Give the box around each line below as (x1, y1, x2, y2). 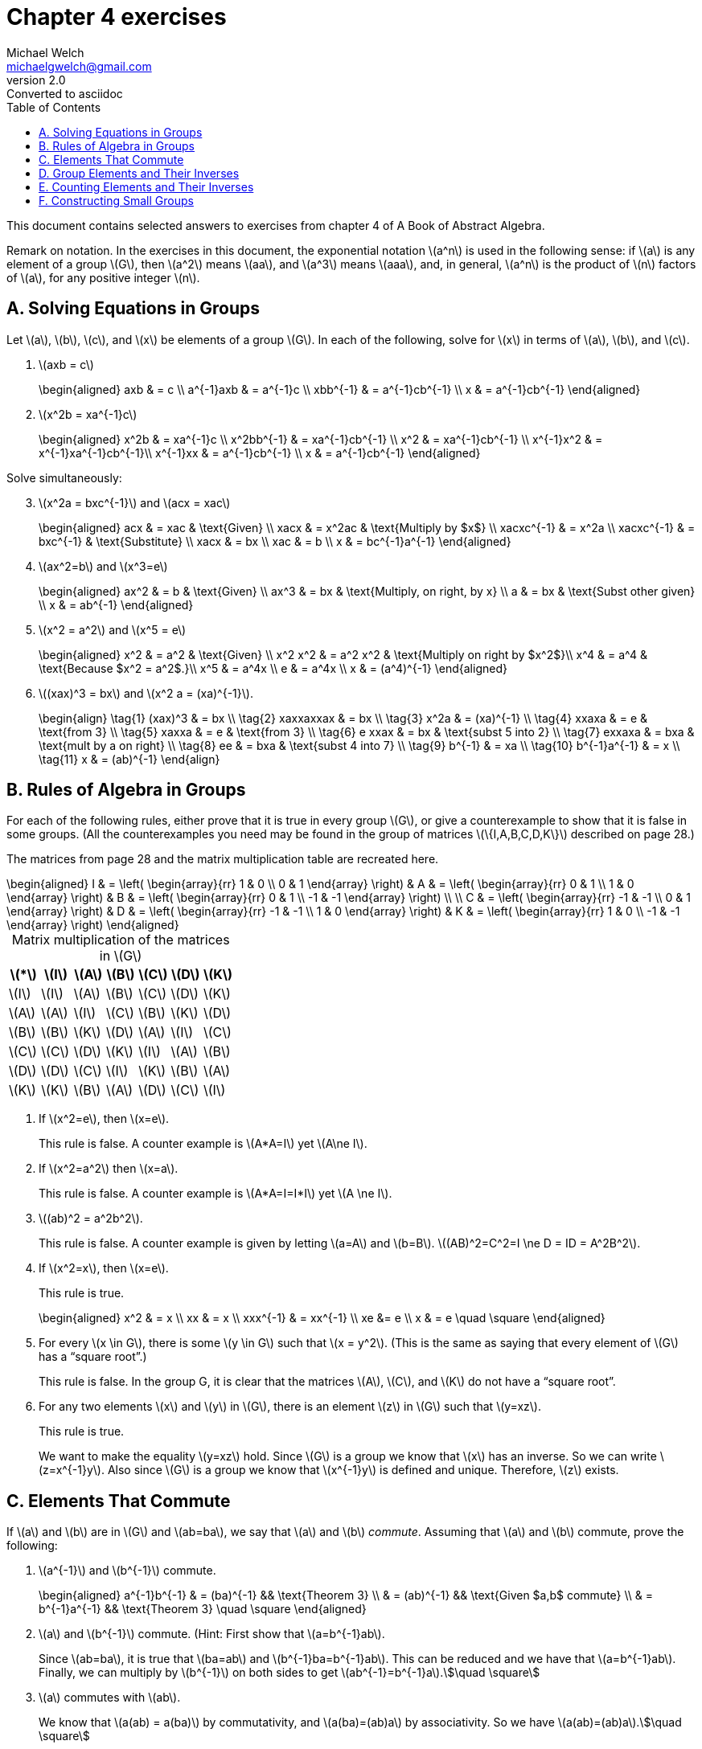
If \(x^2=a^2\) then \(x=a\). (39, 1161, 179, 1176)
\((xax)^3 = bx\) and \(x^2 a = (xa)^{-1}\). (39, 686, 253, 700)
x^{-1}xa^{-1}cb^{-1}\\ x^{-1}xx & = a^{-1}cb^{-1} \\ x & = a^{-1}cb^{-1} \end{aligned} (39, 445, 481, 460)
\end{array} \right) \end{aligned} (6, 918, 179, 932)
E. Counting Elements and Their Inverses (39, 179, 254, 194)
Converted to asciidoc (6, 86, 123, 100)
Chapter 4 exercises (6, 3, 227, 31)
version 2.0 (6, 72, 66, 87)
